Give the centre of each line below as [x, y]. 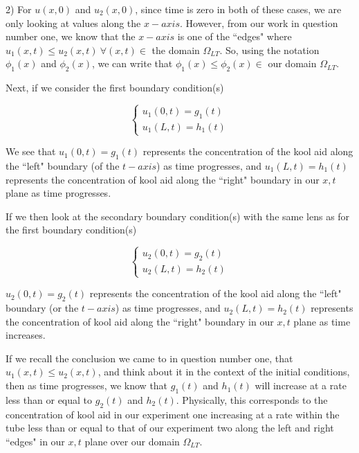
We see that [31, 151]
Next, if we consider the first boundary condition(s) [115, 88]
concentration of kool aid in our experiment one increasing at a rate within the [173, 414]
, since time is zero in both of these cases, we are [238, 9]
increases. [26, 335]
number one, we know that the [71, 36]
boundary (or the [42, 308]
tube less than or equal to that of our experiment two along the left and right [170, 428]
